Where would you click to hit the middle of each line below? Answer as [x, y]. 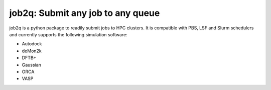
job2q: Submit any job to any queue [85, 13]
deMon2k [32, 51]
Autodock [32, 44]
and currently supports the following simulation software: [68, 34]
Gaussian [31, 65]
